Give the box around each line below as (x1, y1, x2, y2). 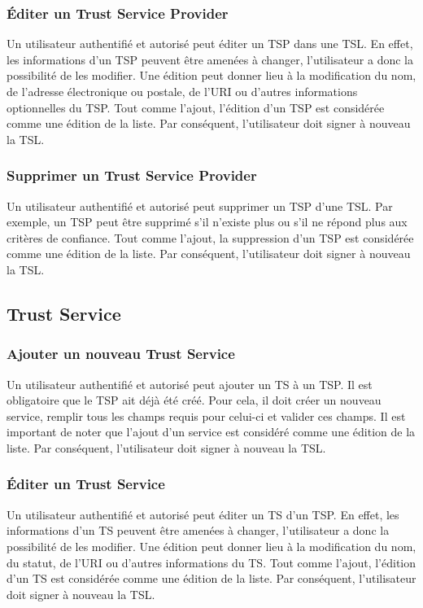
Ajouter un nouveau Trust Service (7, 343, 235, 364)
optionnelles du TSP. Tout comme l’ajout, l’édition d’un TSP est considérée (7, 98, 385, 116)
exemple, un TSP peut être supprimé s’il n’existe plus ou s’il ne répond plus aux (7, 213, 408, 230)
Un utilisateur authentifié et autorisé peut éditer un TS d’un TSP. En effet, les (7, 505, 399, 523)
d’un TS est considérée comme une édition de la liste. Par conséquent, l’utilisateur (7, 570, 416, 587)
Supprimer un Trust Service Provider (7, 165, 257, 186)
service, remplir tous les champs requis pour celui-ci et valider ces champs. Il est (7, 407, 406, 424)
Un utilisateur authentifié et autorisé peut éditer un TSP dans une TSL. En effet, (7, 35, 413, 52)
